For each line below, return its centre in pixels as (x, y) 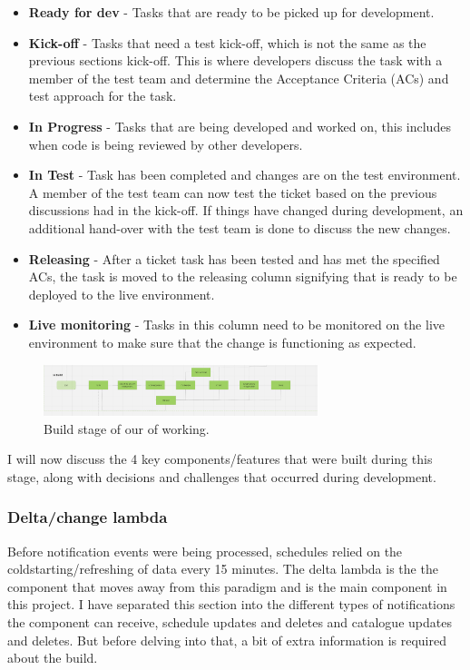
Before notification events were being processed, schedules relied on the (205, 551)
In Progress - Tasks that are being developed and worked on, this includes (240, 126)
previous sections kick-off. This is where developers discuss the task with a (235, 60)
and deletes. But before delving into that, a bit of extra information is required (227, 640)
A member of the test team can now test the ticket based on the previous (233, 192)
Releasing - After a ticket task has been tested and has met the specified (234, 258)
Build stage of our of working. (127, 428)
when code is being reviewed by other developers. (166, 144)
